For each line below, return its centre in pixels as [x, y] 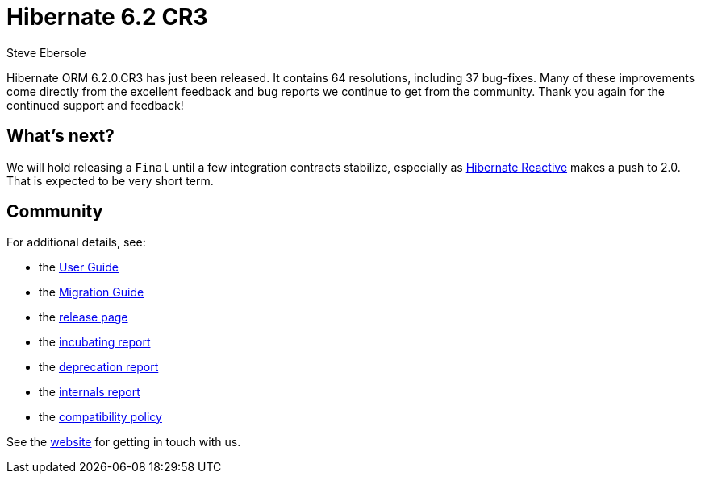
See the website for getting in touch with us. [124, 442]
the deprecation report [99, 367]
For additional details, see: [76, 242]
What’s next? [61, 136]
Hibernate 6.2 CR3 [107, 17]
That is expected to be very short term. [110, 180]
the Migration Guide [92, 292]
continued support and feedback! [95, 105]
